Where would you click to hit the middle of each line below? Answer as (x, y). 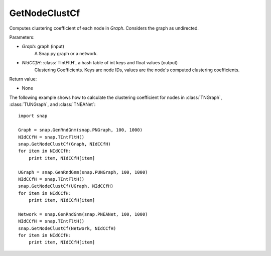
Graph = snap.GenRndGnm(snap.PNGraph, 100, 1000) (81, 130)
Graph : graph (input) (43, 46)
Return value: (23, 79)
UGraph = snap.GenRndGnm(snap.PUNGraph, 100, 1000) (83, 172)
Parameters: (22, 37)
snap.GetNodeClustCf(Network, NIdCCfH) (67, 228)
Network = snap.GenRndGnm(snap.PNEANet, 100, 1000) (83, 214)
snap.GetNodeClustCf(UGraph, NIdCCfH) (66, 186)
